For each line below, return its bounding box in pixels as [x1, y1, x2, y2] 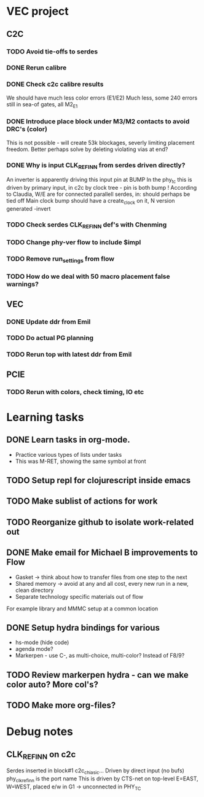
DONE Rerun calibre [6, 63, 67, 72]
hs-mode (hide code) [15, 639, 69, 646]
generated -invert [6, 204, 51, 212]
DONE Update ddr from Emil [6, 317, 91, 326]
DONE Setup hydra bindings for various [6, 623, 160, 633]
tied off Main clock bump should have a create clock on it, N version [6, 197, 175, 206]
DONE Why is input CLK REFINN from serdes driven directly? [6, 161, 186, 170]
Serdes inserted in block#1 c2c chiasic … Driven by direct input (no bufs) [6, 767, 184, 776]
